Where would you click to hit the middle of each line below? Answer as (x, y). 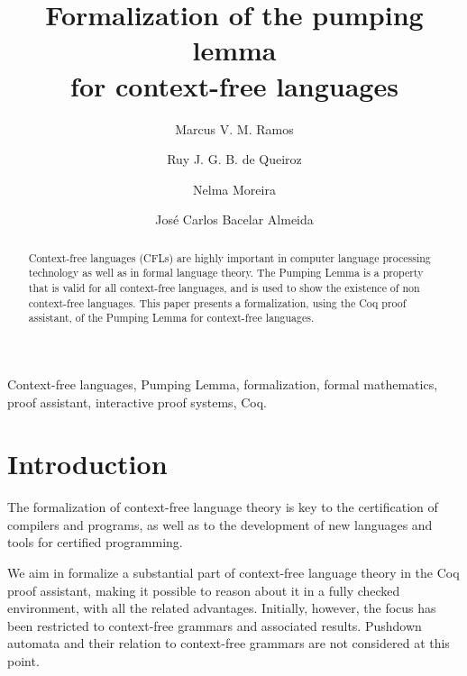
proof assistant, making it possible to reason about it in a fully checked (204, 590)
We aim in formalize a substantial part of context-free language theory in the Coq (233, 573)
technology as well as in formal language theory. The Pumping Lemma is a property (226, 273)
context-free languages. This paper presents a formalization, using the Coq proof (217, 302)
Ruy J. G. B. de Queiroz (234, 159)
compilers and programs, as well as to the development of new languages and (220, 524)
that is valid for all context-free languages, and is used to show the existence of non (224, 287)
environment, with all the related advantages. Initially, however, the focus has (222, 608)
